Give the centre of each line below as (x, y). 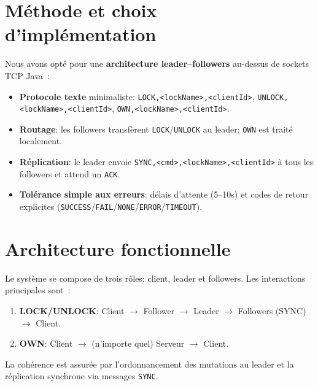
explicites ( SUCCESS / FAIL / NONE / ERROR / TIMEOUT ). (111, 206)
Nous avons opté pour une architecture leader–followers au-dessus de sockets (157, 64)
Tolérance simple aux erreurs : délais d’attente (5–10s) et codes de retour (164, 194)
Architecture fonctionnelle (118, 248)
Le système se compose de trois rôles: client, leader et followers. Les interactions (155, 278)
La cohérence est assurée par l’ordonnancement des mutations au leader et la (149, 364)
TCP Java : (27, 75)
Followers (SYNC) (272, 310)
